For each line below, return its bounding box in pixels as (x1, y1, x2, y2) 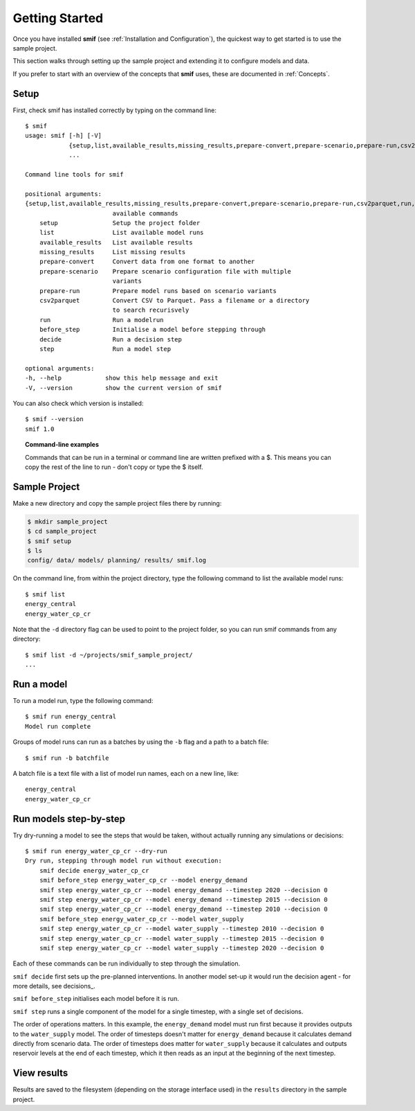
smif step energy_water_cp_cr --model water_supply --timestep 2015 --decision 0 (39, 934, 324, 942)
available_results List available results (39, 238, 193, 246)
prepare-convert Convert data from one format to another (39, 258, 255, 266)
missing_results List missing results (39, 248, 186, 256)
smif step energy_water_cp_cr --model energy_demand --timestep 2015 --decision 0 (39, 896, 328, 903)
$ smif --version (25, 416, 84, 423)
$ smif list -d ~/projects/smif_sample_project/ (25, 651, 193, 659)
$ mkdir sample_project (27, 517, 109, 526)
